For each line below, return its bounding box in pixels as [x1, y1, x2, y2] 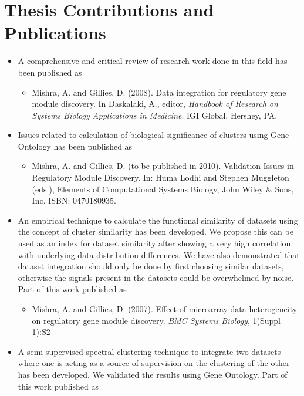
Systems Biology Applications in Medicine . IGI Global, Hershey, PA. [32, 109, 278, 121]
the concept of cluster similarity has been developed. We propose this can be [18, 225, 293, 238]
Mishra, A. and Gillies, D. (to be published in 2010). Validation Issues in [32, 160, 294, 172]
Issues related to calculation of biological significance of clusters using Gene [18, 128, 289, 141]
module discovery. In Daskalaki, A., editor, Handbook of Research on [32, 97, 278, 110]
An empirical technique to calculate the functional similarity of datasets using [18, 214, 298, 226]
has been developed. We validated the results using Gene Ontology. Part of [18, 368, 288, 380]
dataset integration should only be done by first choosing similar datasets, [18, 260, 284, 272]
